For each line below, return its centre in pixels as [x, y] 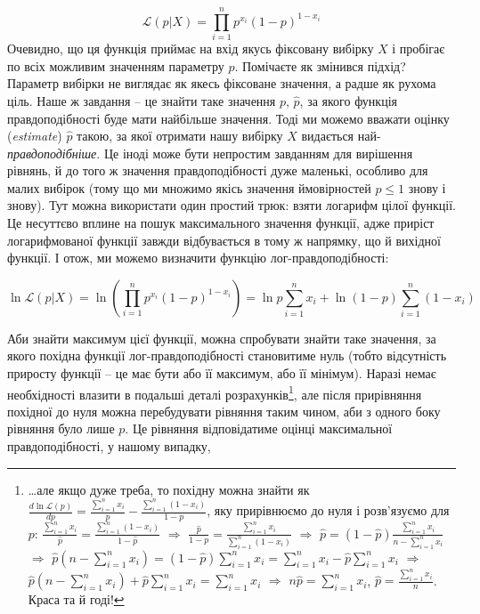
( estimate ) [35, 136]
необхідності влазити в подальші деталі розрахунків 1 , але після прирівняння [215, 392]
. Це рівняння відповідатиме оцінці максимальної [259, 428]
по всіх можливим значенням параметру [116, 65]
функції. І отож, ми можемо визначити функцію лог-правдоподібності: [198, 258]
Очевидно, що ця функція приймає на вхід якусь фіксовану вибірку [191, 48]
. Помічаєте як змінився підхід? [320, 65]
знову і [427, 187]
